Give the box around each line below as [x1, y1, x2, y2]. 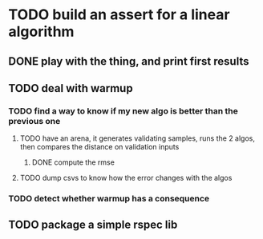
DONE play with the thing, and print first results [8, 54, 249, 68]
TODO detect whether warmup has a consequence [8, 193, 210, 205]
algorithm [8, 22, 75, 41]
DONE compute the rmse [31, 157, 115, 167]
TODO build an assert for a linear [8, 6, 230, 24]
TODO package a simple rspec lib [8, 217, 178, 231]
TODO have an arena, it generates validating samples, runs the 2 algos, [19, 133, 255, 143]
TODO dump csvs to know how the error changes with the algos [19, 173, 233, 183]
